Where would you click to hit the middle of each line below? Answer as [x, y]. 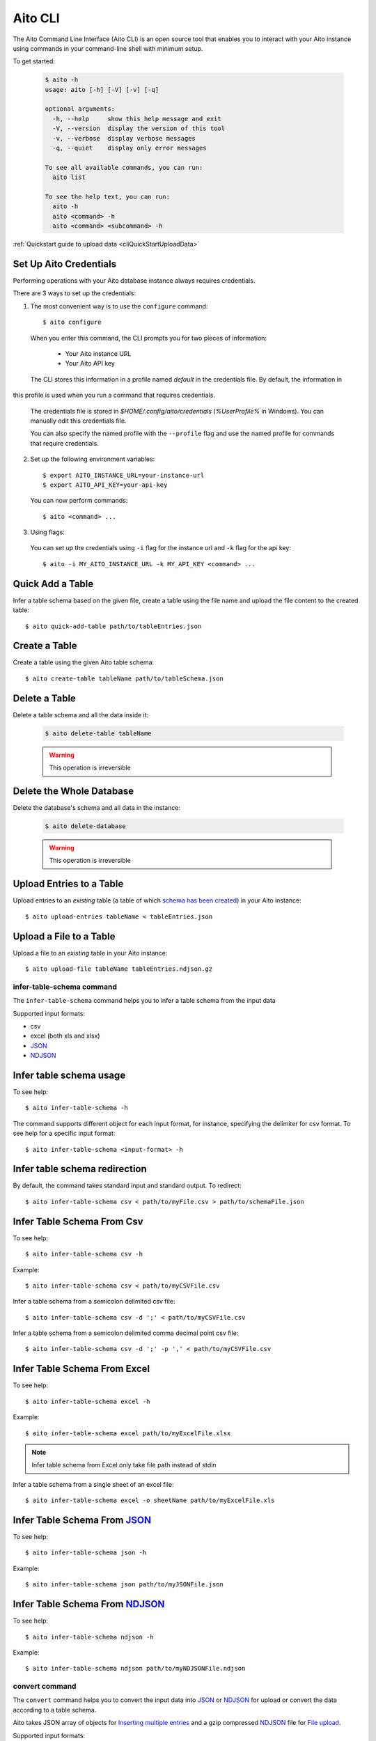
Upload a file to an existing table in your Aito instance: [90, 953]
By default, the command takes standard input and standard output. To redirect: [127, 1186]
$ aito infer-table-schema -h [77, 1108]
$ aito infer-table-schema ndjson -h [90, 1637]
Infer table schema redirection [80, 1169]
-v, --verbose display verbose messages [124, 138]
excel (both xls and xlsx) [65, 1036]
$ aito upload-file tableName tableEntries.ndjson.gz [119, 969]
